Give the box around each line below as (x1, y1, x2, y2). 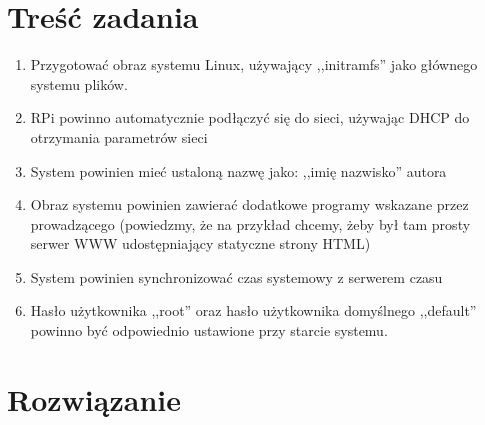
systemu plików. (30, 73, 128, 94)
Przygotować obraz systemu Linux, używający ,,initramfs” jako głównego (30, 54, 478, 75)
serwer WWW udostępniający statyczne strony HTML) (30, 233, 371, 254)
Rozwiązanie (7, 378, 181, 419)
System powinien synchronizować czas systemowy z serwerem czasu (30, 266, 443, 287)
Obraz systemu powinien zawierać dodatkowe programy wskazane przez (30, 194, 469, 215)
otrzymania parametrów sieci (30, 126, 208, 147)
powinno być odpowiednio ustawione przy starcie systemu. (30, 320, 388, 341)
